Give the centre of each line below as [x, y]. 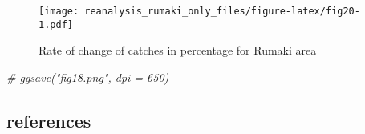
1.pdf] [56, 24]
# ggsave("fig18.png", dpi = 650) [88, 77]
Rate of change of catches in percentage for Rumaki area [178, 50]
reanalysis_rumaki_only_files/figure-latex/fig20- [222, 11]
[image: [59, 11]
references [49, 120]
